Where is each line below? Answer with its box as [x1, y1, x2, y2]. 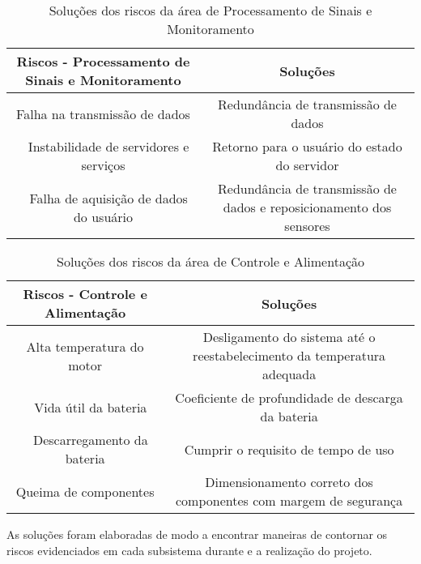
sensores [284, 216, 330, 235]
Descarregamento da [32, 430, 148, 449]
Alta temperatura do [26, 336, 144, 356]
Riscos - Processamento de [16, 52, 190, 70]
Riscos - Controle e [23, 284, 147, 303]
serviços [81, 156, 125, 174]
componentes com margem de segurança [176, 491, 403, 510]
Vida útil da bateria [34, 397, 147, 417]
